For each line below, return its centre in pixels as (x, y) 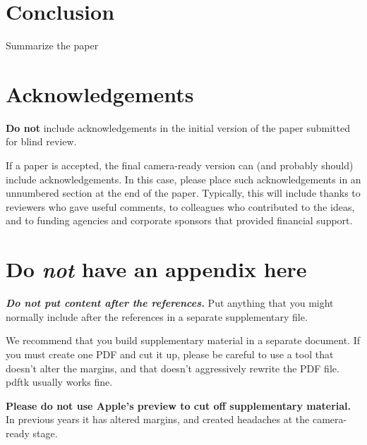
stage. (45, 433)
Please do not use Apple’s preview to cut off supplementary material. (179, 405)
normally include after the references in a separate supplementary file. (157, 316)
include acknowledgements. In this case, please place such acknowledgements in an (183, 179)
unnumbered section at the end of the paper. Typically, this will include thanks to (183, 193)
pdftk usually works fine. (59, 382)
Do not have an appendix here (156, 269)
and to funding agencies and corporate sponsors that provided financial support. (179, 220)
